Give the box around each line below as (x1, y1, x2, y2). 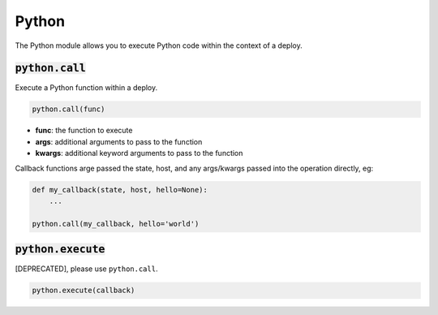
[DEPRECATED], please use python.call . (15, 264, 158, 274)
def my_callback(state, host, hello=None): (32, 185, 208, 194)
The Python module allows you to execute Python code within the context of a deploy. (15, 41, 303, 50)
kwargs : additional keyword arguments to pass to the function (35, 149, 243, 158)
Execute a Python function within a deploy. (15, 83, 158, 93)
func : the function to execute (35, 126, 133, 136)
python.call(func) (32, 105, 105, 114)
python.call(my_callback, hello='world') (32, 219, 200, 228)
